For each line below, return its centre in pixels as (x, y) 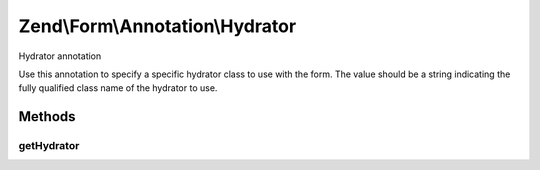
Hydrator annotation (60, 56)
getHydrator (49, 146)
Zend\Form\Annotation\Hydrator (157, 26)
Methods (47, 116)
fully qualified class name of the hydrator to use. (118, 88)
